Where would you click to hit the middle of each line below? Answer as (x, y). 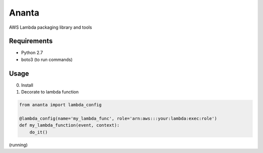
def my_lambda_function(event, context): (69, 125)
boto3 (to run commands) (47, 59)
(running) (18, 145)
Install (27, 85)
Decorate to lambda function (50, 92)
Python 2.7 (32, 53)
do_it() (39, 132)
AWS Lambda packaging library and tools (50, 27)
